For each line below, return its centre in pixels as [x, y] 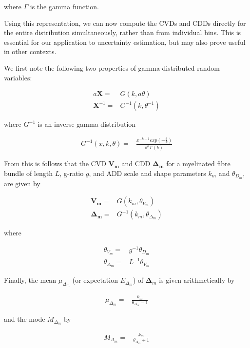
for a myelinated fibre [198, 164]
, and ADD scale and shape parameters [147, 173]
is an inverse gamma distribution [87, 124]
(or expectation [95, 280]
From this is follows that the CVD [55, 164]
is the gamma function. [65, 6]
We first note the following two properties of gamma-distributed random [112, 68]
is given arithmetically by [197, 280]
